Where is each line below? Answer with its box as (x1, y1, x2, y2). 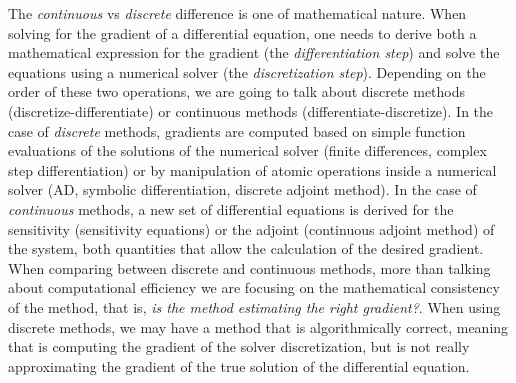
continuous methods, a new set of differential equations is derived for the (8, 198, 454, 219)
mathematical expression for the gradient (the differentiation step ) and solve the (8, 42, 500, 63)
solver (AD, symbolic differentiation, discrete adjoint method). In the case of (8, 179, 477, 200)
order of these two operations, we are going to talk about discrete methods (8, 81, 466, 102)
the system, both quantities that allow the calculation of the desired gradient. (8, 238, 484, 259)
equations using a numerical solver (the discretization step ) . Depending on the (8, 61, 486, 82)
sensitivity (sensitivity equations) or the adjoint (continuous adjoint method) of (8, 218, 495, 239)
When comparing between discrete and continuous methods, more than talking (8, 257, 491, 278)
